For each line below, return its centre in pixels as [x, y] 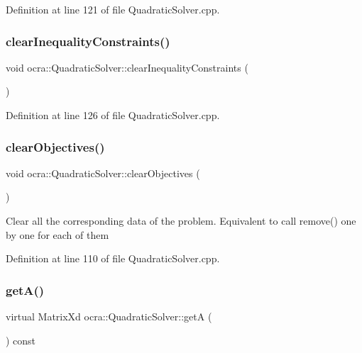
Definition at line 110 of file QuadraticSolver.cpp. [113, 258]
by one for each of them [57, 234]
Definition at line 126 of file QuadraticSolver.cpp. [113, 115]
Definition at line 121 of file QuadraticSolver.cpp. [113, 9]
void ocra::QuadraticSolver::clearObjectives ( [103, 173]
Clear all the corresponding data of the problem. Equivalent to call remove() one [181, 220]
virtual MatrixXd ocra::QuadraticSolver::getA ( [109, 316]
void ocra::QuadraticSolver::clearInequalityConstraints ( [127, 67]
